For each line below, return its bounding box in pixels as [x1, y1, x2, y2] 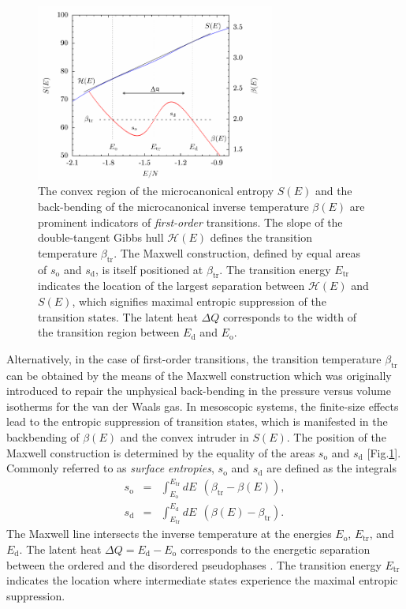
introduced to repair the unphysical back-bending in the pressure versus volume [6, 382, 391, 399]
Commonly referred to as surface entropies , [6, 460, 214, 476]
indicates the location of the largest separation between [38, 277, 305, 294]
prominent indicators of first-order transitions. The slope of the [38, 213, 343, 230]
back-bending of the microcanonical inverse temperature [38, 198, 309, 214]
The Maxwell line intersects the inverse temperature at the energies [6, 525, 332, 542]
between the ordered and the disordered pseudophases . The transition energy [6, 556, 382, 573]
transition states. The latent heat [38, 308, 198, 325]
